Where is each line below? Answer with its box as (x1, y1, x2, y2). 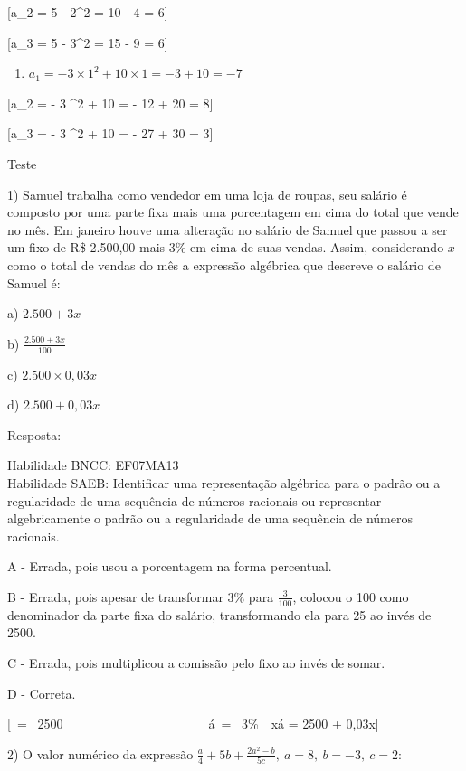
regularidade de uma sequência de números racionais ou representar (7, 491, 382, 510)
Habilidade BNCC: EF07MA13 (7, 456, 179, 475)
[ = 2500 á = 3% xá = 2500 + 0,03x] (7, 714, 379, 733)
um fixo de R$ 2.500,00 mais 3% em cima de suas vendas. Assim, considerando (7, 238, 444, 257)
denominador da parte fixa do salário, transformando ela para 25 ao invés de (7, 605, 432, 624)
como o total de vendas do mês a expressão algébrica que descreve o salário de (7, 255, 441, 274)
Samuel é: (7, 273, 61, 292)
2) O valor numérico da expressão (7, 744, 194, 763)
